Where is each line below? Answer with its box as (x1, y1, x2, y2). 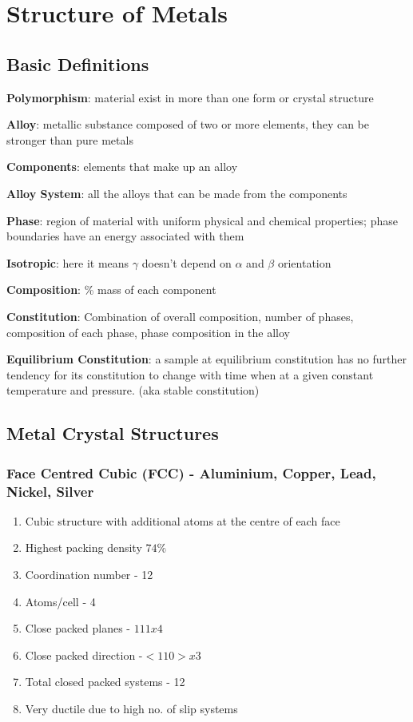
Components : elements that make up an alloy (6, 158, 238, 175)
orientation (277, 254, 332, 271)
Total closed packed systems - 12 (25, 673, 185, 690)
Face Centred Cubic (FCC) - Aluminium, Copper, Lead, (6, 462, 376, 482)
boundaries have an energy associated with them (6, 228, 244, 244)
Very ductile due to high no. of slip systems (25, 700, 238, 716)
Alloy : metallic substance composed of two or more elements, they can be (6, 116, 370, 133)
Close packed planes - (25, 620, 130, 637)
